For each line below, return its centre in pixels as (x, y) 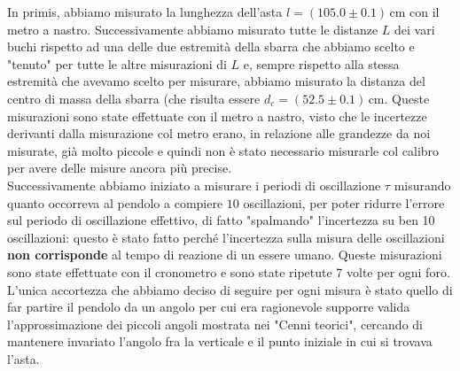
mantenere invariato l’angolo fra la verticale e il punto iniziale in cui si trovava (220, 341)
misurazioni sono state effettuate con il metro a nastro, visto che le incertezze (217, 116)
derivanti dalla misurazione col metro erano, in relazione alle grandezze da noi (219, 133)
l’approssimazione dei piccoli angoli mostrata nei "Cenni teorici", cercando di (215, 324)
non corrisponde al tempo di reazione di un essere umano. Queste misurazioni (225, 255)
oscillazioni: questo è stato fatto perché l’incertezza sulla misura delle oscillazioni (226, 237)
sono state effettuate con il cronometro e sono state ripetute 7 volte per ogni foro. (229, 271)
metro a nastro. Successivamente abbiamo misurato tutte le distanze (193, 29)
